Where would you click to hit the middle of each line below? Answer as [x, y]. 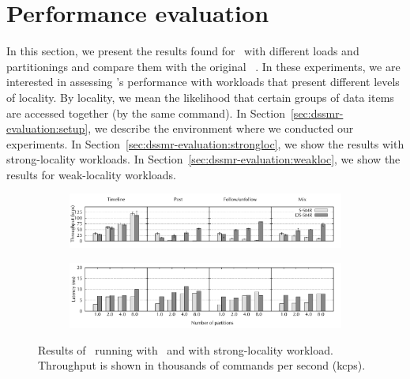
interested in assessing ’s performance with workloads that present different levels [203, 82]
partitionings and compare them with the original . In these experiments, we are [203, 66]
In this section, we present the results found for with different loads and [183, 51]
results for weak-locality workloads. [92, 174]
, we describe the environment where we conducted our [221, 128]
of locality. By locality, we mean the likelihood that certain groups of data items [200, 97]
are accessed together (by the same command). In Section [146, 113]
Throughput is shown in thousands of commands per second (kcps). [202, 365]
